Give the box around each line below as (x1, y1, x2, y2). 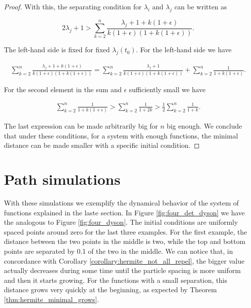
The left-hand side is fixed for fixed (4, 44, 110, 55)
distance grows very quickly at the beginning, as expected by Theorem (4, 284, 217, 295)
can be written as (174, 1, 227, 11)
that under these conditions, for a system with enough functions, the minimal (4, 130, 238, 140)
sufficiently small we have (129, 84, 206, 94)
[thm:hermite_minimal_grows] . (4, 294, 99, 304)
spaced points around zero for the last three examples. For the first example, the (4, 226, 247, 237)
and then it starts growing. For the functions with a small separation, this (4, 274, 227, 285)
